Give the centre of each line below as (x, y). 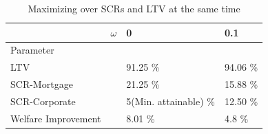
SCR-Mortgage (42, 84)
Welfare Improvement (56, 118)
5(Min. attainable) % (171, 101)
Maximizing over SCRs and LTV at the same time (134, 8)
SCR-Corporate (43, 101)
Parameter (32, 50)
